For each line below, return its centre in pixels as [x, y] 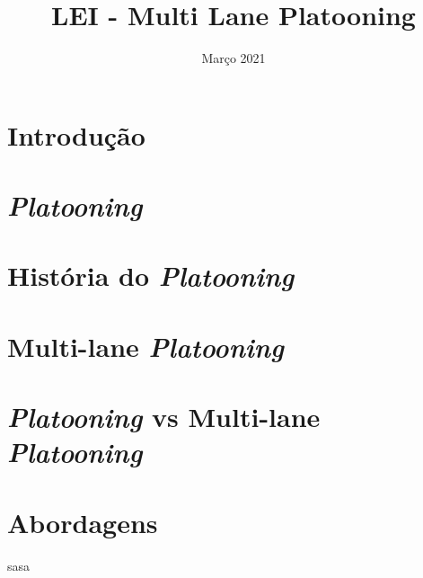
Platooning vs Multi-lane [164, 417]
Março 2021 [234, 58]
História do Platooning [151, 276]
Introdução [76, 134]
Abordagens [83, 522]
